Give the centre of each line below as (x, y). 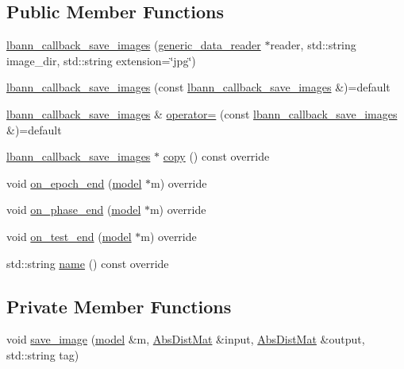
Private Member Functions (119, 306)
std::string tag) (43, 354)
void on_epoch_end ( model (74, 183)
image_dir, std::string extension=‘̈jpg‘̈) (101, 60)
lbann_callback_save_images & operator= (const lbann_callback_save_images (202, 113)
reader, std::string (313, 45)
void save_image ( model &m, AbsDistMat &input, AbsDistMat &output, (186, 339)
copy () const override (216, 156)
